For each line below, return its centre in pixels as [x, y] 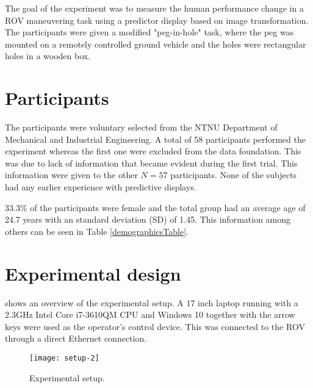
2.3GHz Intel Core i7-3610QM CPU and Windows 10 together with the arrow [150, 314]
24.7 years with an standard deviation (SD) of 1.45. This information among [148, 219]
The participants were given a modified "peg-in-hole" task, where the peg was [149, 32]
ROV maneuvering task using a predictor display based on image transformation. [157, 20]
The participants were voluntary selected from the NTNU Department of [141, 127]
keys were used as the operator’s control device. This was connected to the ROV [155, 326]
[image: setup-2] [64, 358]
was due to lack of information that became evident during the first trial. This [151, 163]
